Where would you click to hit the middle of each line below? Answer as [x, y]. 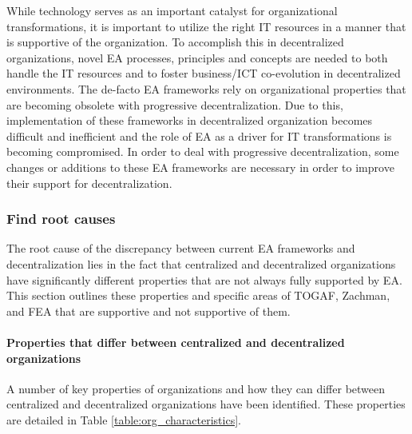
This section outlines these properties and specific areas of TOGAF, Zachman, [198, 295]
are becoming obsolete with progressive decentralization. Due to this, [175, 104]
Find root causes [61, 219]
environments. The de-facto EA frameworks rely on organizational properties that [206, 88]
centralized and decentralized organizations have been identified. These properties [206, 404]
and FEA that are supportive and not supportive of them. [149, 311]
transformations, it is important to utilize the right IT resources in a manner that [206, 26]
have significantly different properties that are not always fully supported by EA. [204, 279]
